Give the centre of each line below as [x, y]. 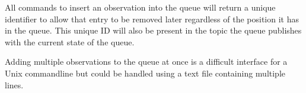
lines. [14, 84]
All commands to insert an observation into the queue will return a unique [140, 7]
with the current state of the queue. [70, 41]
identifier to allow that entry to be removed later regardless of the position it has [152, 19]
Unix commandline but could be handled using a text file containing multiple [145, 73]
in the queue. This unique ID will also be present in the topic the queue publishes [153, 30]
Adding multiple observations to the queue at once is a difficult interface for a [146, 62]
